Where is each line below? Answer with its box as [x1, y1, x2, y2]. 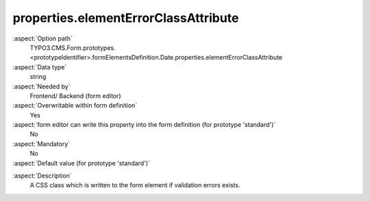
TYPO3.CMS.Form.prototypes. [29, 43, 116, 51]
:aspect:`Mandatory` [12, 139, 71, 147]
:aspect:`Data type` [12, 62, 67, 71]
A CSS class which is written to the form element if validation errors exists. [29, 181, 241, 189]
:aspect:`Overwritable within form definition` [12, 102, 138, 110]
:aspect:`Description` [12, 172, 72, 180]
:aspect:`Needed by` [12, 82, 71, 91]
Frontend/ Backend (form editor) [29, 91, 121, 99]
